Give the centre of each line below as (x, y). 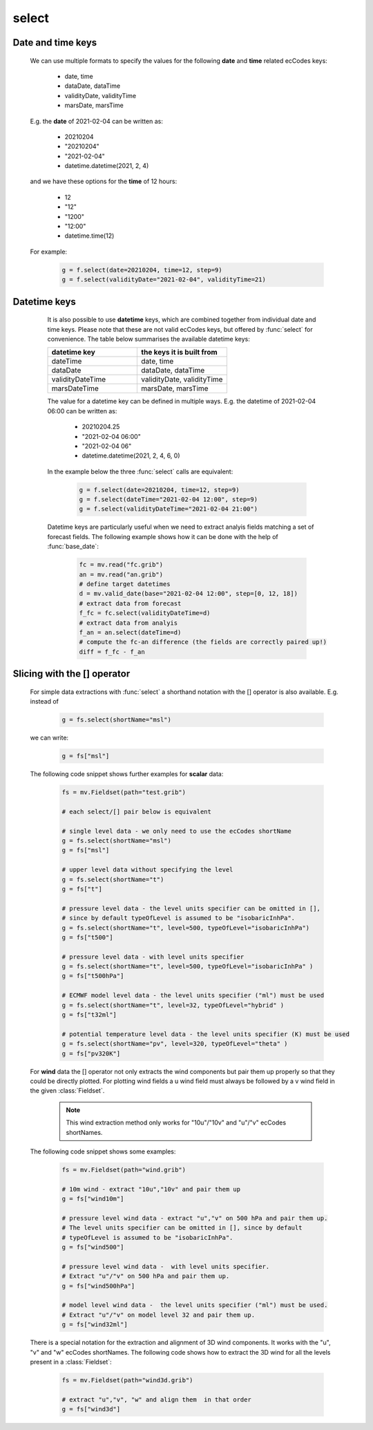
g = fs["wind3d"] (91, 1409)
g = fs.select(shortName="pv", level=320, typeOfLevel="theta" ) (175, 1044)
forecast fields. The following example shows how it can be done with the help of (163, 536)
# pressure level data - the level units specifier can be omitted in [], (191, 908)
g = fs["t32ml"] (89, 1015)
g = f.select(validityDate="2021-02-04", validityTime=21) (164, 280)
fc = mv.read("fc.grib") (121, 565)
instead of (44, 702)
